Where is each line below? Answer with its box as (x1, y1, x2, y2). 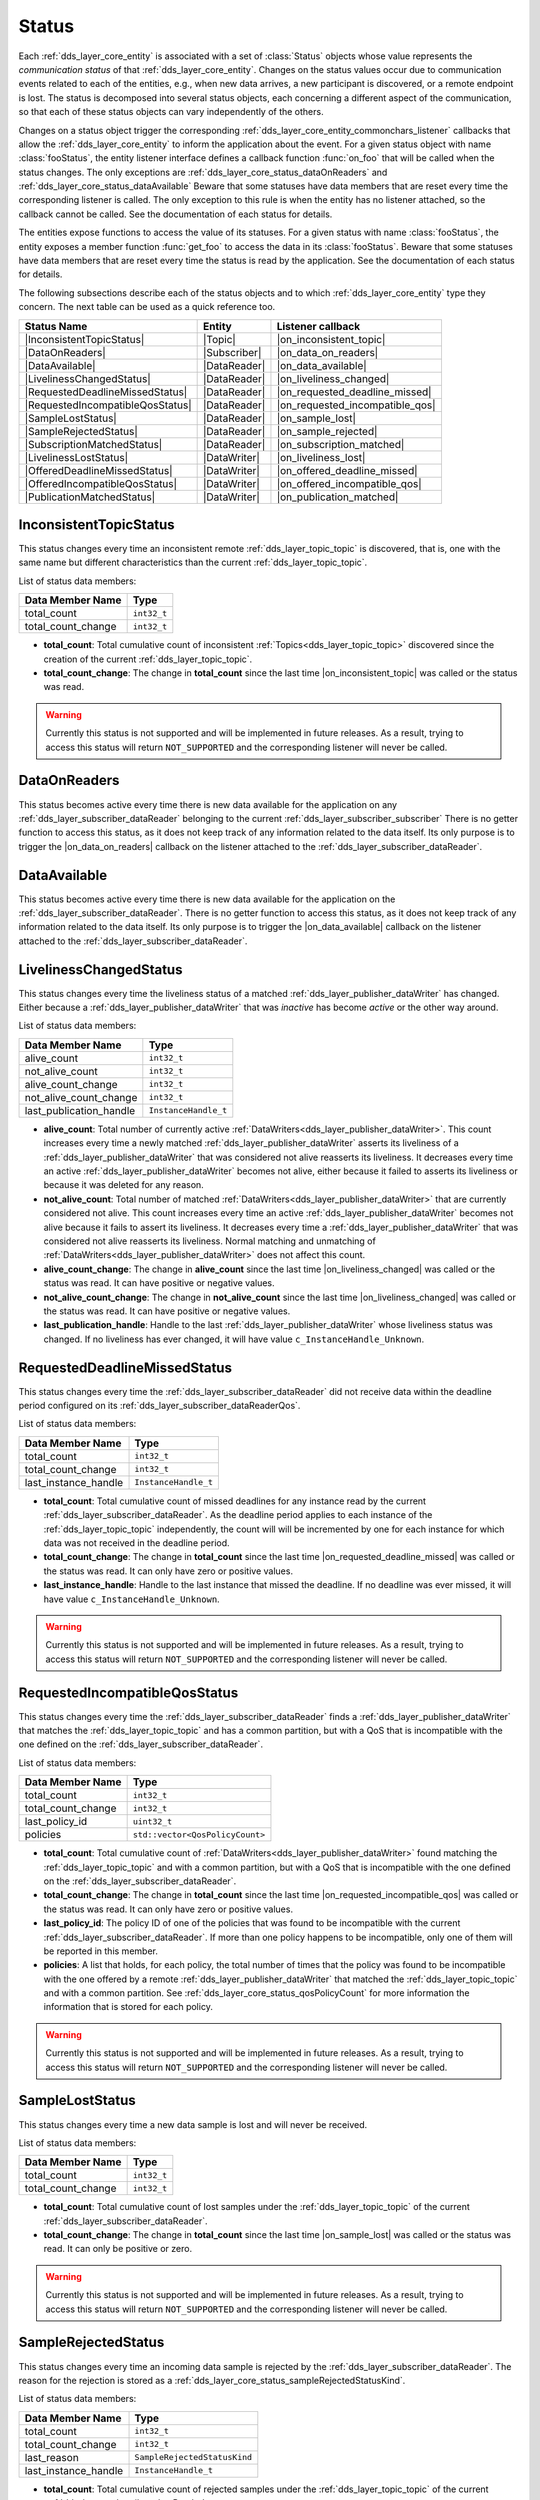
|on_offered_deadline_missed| (276, 463, 419, 477)
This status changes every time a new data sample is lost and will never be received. (18, 2118, 368, 2130)
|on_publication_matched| (276, 490, 399, 504)
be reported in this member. (43, 1945, 159, 1957)
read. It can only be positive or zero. (43, 2243, 193, 2255)
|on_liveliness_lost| (276, 450, 366, 464)
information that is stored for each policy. (43, 2001, 214, 2013)
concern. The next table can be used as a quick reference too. (18, 301, 276, 313)
